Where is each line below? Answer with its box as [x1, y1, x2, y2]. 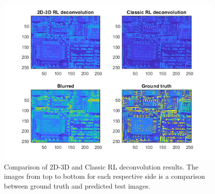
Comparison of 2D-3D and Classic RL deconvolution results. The [4, 161, 198, 171]
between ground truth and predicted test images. [4, 180, 150, 191]
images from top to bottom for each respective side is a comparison [4, 171, 205, 181]
